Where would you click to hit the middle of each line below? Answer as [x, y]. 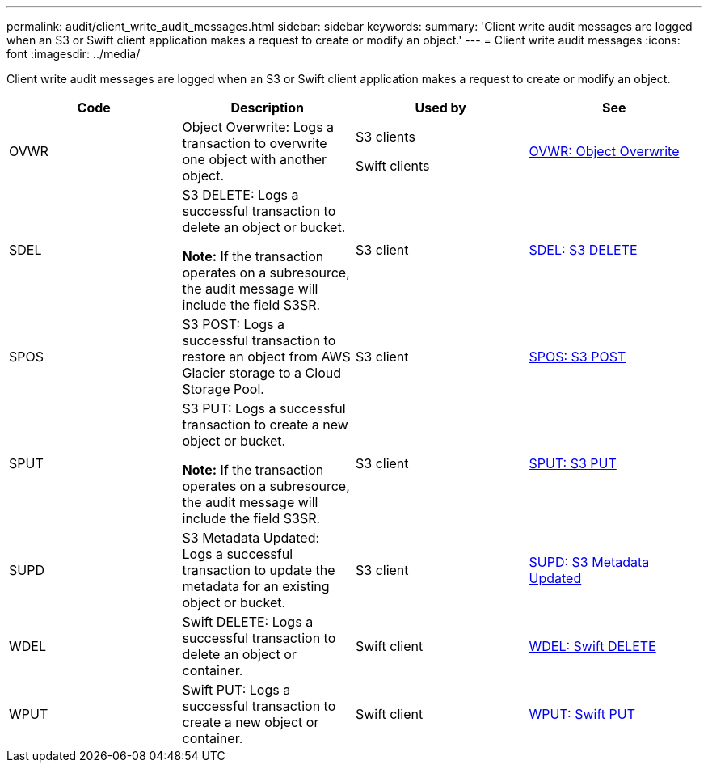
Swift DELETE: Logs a [248, 622]
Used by [440, 108]
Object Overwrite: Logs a [258, 127]
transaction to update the [259, 570]
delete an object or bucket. [264, 227]
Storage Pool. [223, 389]
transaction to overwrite [255, 143]
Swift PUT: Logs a [236, 690]
